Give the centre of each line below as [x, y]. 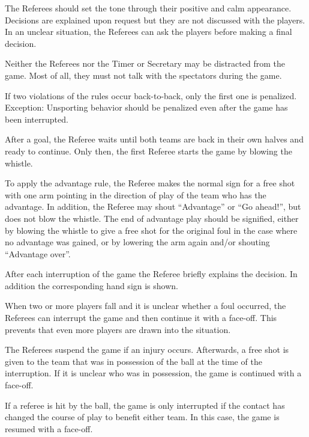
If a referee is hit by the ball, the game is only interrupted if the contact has [145, 405]
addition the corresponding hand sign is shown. [91, 285]
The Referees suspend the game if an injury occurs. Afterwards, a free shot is [147, 350]
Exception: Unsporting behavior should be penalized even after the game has [146, 107]
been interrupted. [37, 119]
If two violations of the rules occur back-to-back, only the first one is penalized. [151, 95]
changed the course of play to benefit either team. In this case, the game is [142, 417]
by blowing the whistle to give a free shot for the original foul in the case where [151, 230]
